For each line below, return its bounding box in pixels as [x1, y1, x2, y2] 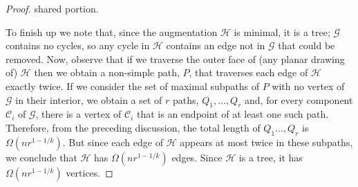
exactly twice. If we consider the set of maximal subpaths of [6, 78, 260, 93]
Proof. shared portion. [6, 1, 99, 15]
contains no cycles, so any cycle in [6, 38, 150, 53]
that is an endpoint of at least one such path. [136, 107, 329, 121]
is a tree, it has [238, 150, 303, 164]
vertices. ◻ [66, 165, 113, 179]
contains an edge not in [166, 38, 265, 53]
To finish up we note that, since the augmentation [6, 24, 218, 39]
